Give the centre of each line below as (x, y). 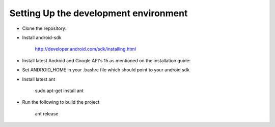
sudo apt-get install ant (59, 91)
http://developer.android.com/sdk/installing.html (85, 49)
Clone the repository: (44, 28)
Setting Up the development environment (99, 13)
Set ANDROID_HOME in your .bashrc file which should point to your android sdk (106, 70)
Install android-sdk (42, 37)
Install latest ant (39, 79)
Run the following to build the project (61, 102)
